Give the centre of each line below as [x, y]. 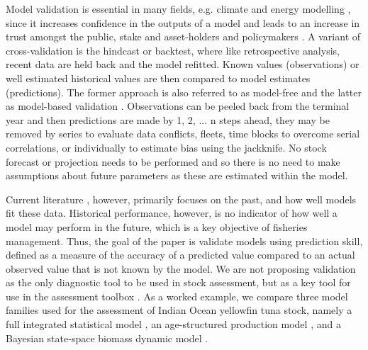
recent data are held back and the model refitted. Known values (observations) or [183, 64]
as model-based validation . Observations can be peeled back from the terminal [178, 106]
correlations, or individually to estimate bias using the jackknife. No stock [166, 147]
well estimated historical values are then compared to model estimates [158, 78]
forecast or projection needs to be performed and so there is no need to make [173, 161]
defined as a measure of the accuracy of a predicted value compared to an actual [180, 255]
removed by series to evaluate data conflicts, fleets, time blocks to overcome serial [183, 134]
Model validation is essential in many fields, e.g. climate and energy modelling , [178, 9]
